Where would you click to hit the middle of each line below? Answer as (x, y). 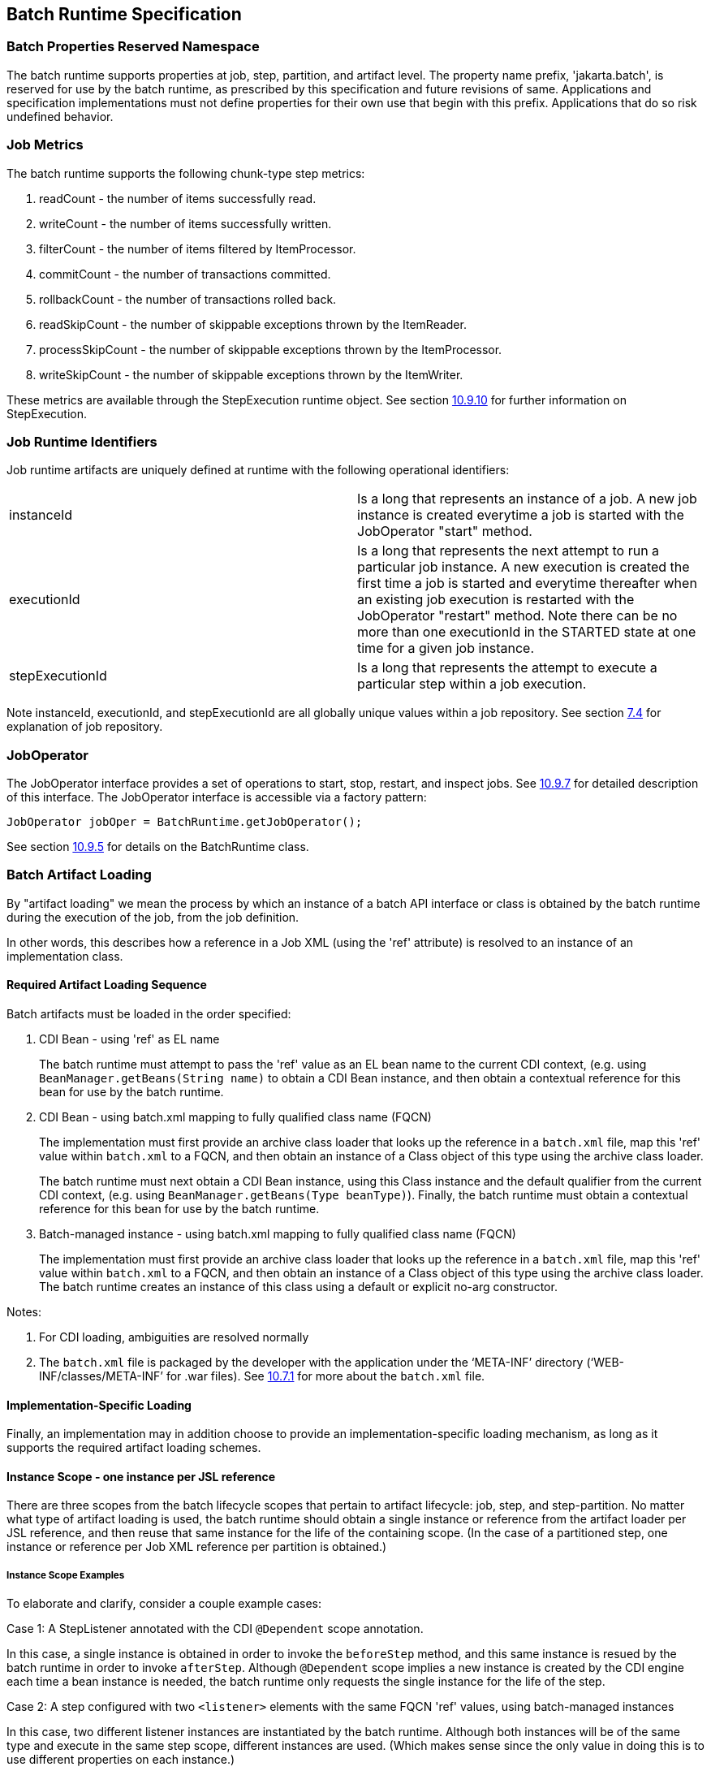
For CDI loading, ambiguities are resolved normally (174, 1337)
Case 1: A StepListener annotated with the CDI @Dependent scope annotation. (215, 1629)
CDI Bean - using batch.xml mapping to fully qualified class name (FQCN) (235, 1117)
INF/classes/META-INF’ (101, 1376)
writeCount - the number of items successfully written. (185, 223)
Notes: (24, 1312)
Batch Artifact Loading (79, 875)
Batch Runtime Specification (124, 14)
